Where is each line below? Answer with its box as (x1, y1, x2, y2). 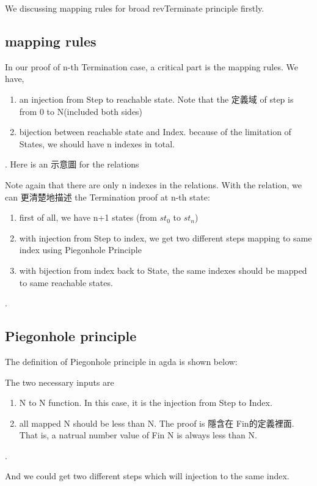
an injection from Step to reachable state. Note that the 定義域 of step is (19, 92, 294, 105)
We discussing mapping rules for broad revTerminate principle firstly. (5, 2, 264, 14)
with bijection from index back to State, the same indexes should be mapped (19, 263, 307, 276)
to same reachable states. (19, 276, 113, 289)
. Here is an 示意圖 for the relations (5, 158, 139, 171)
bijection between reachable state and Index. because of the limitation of (19, 125, 291, 138)
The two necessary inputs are (5, 375, 114, 388)
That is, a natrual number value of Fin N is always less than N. (19, 429, 257, 441)
